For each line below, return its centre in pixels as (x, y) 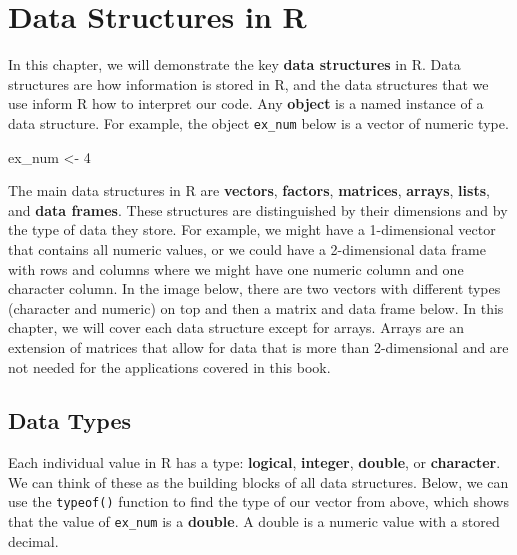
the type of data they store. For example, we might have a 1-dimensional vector (252, 229)
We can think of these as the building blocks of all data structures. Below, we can (258, 481)
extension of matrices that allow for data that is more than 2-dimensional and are (258, 346)
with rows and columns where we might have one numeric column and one (236, 268)
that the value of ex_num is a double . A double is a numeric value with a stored (254, 521)
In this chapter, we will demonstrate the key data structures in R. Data (234, 64)
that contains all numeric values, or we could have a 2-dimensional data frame (247, 248)
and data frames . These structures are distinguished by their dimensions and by (258, 209)
